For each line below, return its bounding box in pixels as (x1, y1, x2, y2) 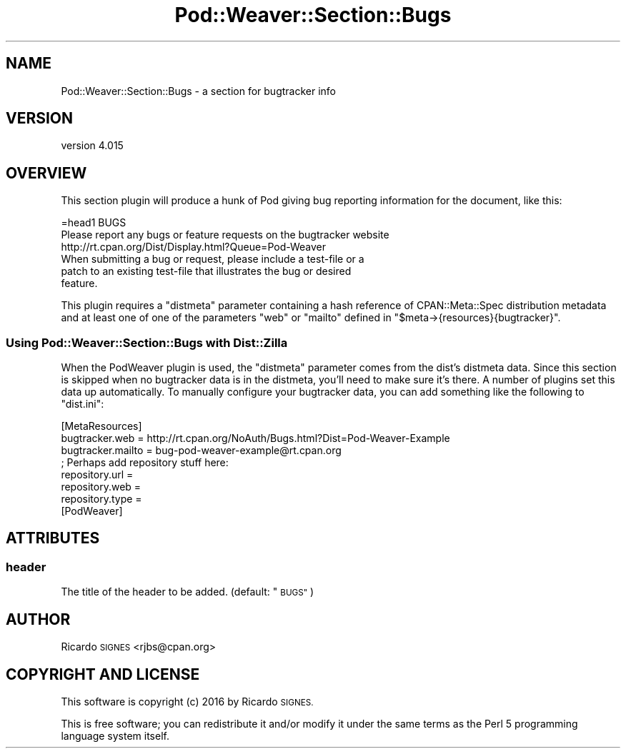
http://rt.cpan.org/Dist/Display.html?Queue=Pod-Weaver (61, 241, 327, 253)
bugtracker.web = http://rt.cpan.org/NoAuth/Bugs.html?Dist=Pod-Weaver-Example (61, 432, 450, 445)
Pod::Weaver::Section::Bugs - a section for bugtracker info (61, 84, 337, 97)
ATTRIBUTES (6, 529, 100, 548)
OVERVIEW (6, 164, 87, 182)
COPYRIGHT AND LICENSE (6, 665, 200, 683)
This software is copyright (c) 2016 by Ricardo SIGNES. (61, 695, 314, 708)
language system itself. (61, 729, 169, 742)
